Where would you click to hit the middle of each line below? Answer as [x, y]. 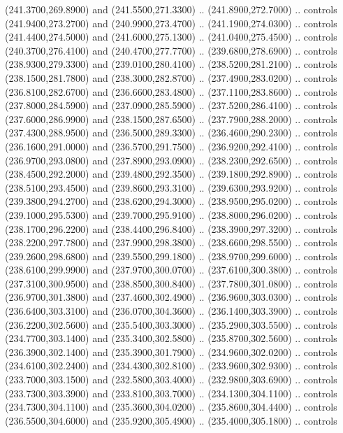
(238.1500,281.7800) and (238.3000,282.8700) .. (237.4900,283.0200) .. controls [171, 77]
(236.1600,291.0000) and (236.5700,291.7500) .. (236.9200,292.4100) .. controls [171, 146]
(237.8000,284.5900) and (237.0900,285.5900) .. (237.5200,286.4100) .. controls [171, 105]
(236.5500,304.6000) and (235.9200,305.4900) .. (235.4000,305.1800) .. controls [171, 420]
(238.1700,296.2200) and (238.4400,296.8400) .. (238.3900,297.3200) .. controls [171, 228]
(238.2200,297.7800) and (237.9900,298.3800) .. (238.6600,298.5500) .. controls [171, 242]
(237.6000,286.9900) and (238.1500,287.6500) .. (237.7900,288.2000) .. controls [171, 119]
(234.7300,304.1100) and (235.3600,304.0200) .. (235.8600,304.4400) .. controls [171, 407]
